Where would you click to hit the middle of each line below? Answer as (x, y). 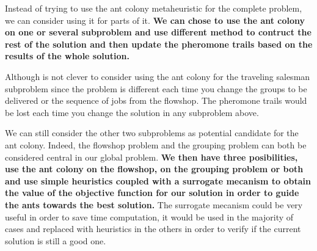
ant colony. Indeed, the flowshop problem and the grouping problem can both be (156, 144)
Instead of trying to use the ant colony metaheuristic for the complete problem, (154, 8)
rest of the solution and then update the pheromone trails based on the (159, 44)
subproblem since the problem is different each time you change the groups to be (156, 88)
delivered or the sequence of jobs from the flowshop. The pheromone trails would (156, 100)
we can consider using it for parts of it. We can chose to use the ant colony (155, 20)
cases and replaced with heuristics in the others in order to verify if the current (153, 229)
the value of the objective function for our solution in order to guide (152, 193)
